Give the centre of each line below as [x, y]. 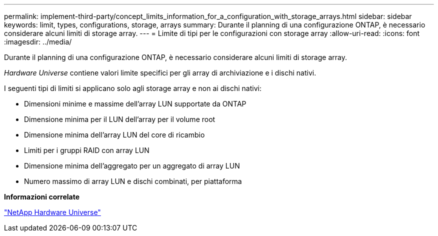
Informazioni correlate [42, 197]
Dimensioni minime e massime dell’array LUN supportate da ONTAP [135, 104]
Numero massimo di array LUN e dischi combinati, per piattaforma [133, 181]
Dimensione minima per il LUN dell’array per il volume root [120, 119]
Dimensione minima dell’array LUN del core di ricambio [114, 135]
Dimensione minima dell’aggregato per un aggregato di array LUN [132, 166]
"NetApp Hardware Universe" [52, 212]
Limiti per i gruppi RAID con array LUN [87, 150]
